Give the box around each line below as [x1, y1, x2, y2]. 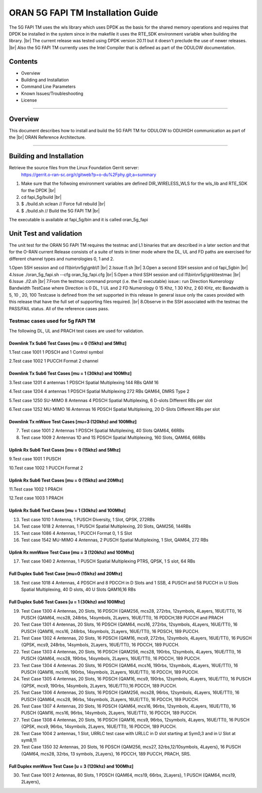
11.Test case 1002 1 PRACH [9, 486, 63, 492]
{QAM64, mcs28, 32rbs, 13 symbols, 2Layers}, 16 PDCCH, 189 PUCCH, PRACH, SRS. [21, 751, 191, 757]
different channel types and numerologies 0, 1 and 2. [9, 256, 115, 262]
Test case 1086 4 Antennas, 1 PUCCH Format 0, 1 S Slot [21, 530, 132, 536]
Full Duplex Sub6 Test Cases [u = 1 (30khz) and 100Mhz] [9, 599, 125, 605]
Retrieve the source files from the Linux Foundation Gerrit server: [9, 165, 139, 171]
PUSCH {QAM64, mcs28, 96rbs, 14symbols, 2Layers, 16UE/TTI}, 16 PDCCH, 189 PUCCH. [21, 696, 199, 702]
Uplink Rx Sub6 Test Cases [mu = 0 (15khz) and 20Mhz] [9, 477, 124, 483]
